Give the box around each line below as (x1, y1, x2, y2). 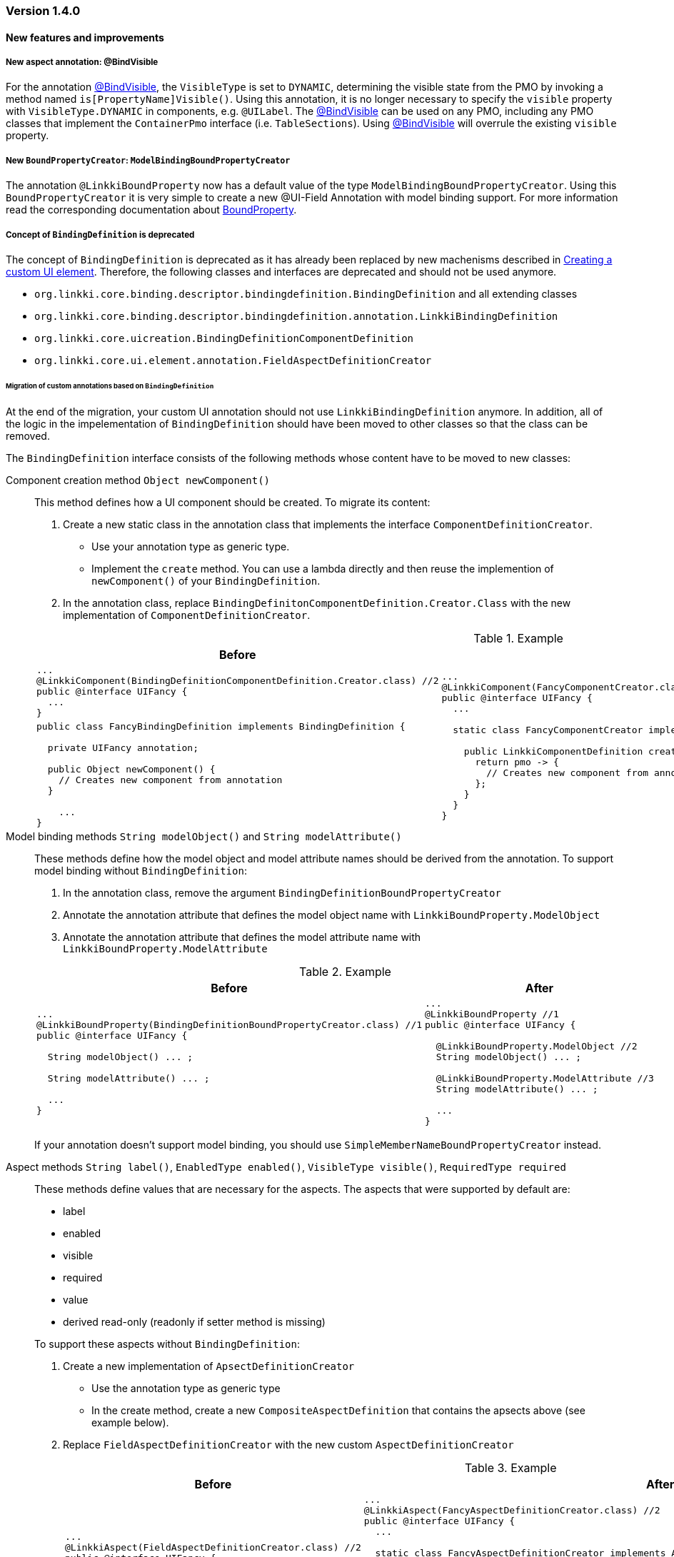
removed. (6, 429, 50, 442)
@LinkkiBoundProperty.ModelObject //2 (436, 1040, 638, 1052)
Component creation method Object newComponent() (6, 473, 271, 486)
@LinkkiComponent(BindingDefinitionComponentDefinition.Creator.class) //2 (36, 675, 439, 686)
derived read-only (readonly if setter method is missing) (63, 1315, 326, 1328)
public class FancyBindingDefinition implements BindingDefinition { (36, 720, 406, 732)
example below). (91, 1416, 169, 1428)
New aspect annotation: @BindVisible (6, 57, 159, 67)
